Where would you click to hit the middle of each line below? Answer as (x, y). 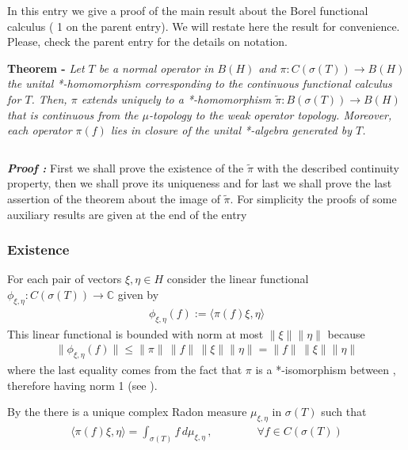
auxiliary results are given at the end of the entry (127, 214)
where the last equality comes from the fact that (125, 369)
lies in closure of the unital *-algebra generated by (231, 130)
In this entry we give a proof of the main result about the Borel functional (188, 10)
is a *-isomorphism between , (326, 369)
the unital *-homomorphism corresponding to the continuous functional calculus (200, 83)
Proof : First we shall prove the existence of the (126, 167)
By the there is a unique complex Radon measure (127, 412)
